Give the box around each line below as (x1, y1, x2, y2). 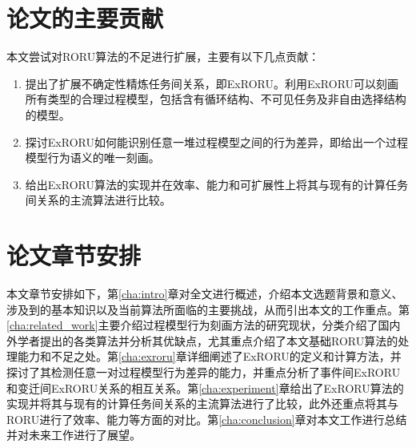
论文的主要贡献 (6, 2, 164, 34)
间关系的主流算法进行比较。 (25, 192, 171, 208)
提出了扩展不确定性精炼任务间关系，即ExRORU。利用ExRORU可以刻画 (25, 75, 399, 91)
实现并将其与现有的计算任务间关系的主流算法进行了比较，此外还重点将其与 (6, 395, 398, 412)
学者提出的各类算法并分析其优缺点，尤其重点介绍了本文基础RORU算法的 (17, 332, 398, 349)
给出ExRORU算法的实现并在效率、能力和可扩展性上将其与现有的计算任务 (25, 176, 408, 192)
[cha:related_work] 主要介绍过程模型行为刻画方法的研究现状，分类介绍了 (6, 317, 378, 333)
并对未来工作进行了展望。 (6, 426, 141, 443)
